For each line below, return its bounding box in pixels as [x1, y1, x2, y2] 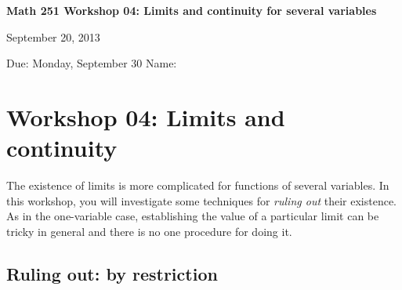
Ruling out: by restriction [6, 261, 218, 285]
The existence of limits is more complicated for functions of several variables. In [6, 177, 389, 194]
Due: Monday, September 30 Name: [6, 55, 177, 71]
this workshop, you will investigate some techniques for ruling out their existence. [6, 192, 397, 208]
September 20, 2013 [6, 28, 100, 45]
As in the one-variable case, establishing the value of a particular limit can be [6, 208, 379, 224]
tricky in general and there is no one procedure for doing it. [6, 223, 292, 239]
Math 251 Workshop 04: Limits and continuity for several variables [6, 2, 377, 18]
